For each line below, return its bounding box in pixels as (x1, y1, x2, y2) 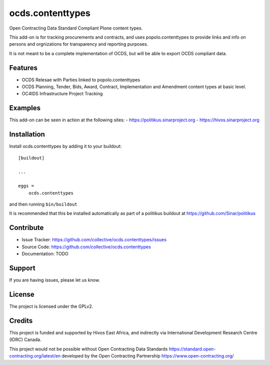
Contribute (9, 224, 44, 232)
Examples (9, 104, 41, 112)
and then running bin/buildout (9, 201, 77, 207)
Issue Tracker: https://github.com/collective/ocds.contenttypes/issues (21, 237, 167, 243)
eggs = (18, 183, 34, 189)
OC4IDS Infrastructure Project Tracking (21, 91, 103, 97)
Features (9, 63, 37, 72)
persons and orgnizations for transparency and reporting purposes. (9, 41, 148, 47)
